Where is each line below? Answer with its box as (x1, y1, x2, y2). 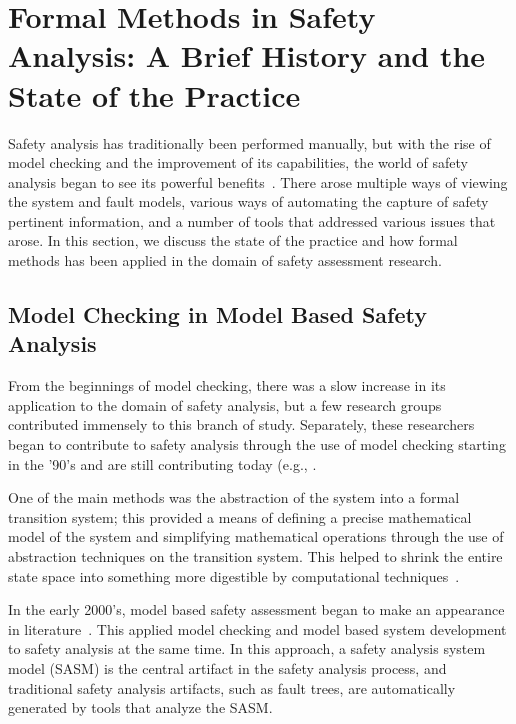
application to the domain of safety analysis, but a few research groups (8, 394, 442, 415)
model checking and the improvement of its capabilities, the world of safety (8, 152, 468, 173)
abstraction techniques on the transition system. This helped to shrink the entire (8, 546, 503, 566)
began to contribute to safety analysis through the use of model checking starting (8, 434, 506, 455)
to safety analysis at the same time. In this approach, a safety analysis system (8, 638, 486, 659)
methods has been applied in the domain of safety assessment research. (8, 250, 442, 271)
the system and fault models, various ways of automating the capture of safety (8, 191, 489, 212)
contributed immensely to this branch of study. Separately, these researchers (8, 414, 475, 435)
